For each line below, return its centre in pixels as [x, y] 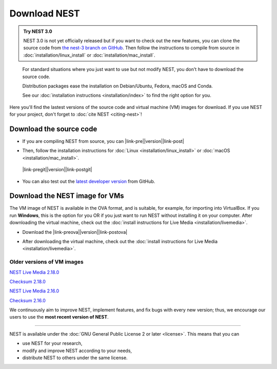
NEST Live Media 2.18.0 [34, 272]
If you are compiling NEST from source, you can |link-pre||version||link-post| [103, 141]
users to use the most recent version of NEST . [59, 317]
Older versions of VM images [47, 262]
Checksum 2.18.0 [28, 281]
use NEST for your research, [52, 343]
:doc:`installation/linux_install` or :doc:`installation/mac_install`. [89, 55]
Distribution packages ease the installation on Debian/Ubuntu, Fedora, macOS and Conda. [117, 86]
